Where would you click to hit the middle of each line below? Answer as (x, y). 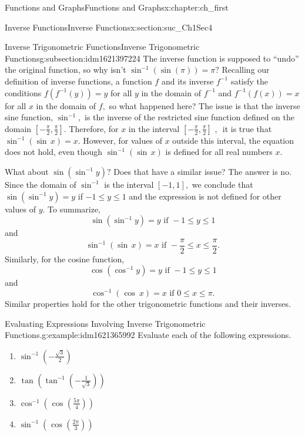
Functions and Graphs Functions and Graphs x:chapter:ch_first (117, 7)
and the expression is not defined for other (205, 196)
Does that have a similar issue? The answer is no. (203, 171)
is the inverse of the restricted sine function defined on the (190, 117)
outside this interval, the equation (233, 140)
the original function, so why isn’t (66, 70)
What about (27, 171)
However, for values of (123, 140)
